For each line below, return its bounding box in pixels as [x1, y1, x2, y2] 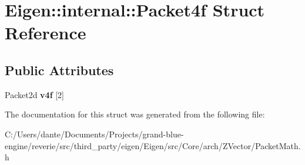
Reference [5, 21, 86, 45]
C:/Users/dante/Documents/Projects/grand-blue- [5, 127, 184, 140]
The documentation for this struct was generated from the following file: [5, 108, 265, 120]
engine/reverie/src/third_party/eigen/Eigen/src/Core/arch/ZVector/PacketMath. [5, 139, 301, 151]
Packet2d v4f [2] [5, 88, 64, 100]
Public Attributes [5, 60, 114, 79]
